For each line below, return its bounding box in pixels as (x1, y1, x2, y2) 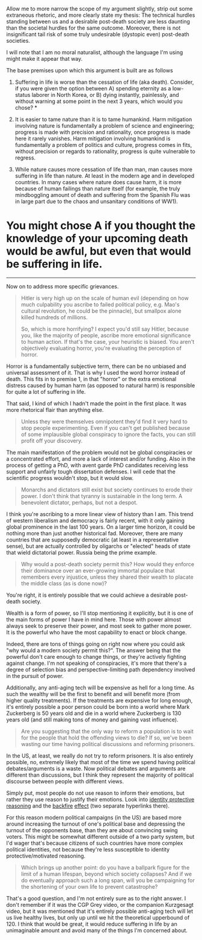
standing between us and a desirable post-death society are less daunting (6, 18, 191, 25)
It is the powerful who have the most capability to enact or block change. (6, 629, 188, 636)
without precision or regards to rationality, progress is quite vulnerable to (14, 148, 195, 155)
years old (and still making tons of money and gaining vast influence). (6, 716, 179, 723)
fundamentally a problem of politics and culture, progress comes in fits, (14, 142, 192, 148)
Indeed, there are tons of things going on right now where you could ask (6, 640, 185, 647)
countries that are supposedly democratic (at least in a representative (6, 536, 179, 543)
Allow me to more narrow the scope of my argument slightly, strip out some (6, 5, 193, 12)
